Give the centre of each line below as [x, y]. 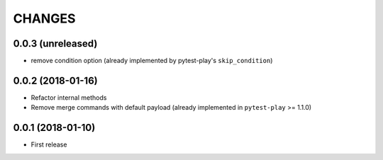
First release [49, 144]
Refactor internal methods [69, 97]
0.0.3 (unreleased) [55, 44]
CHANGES [44, 18]
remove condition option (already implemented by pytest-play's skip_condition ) [152, 61]
